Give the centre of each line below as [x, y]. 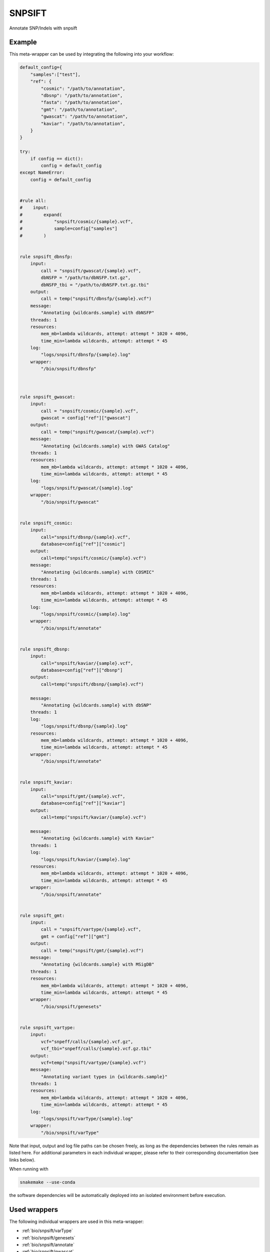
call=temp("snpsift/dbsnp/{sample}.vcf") [92, 684]
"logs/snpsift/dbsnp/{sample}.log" [84, 726]
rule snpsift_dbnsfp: [46, 256]
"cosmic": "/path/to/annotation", [83, 88]
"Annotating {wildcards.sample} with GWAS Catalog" [105, 446]
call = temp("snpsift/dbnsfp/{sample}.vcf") [96, 299]
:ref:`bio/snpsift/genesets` [48, 1237]
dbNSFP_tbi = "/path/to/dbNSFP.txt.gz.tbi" [95, 285]
